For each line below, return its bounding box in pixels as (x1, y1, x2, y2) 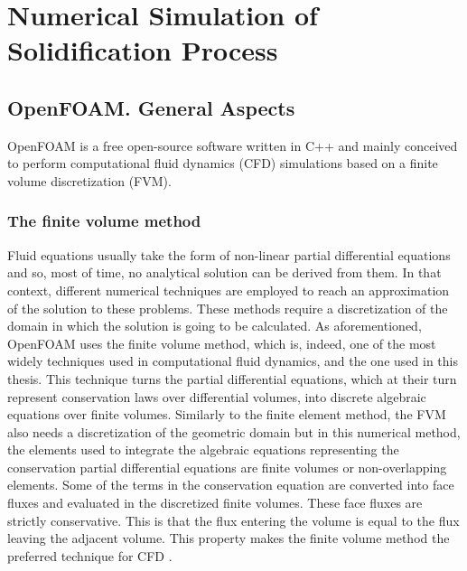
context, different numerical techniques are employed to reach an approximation (7, 280, 450, 299)
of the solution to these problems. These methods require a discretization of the (7, 298, 448, 317)
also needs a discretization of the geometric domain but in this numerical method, (7, 422, 461, 441)
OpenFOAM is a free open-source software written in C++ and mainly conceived (7, 136, 458, 154)
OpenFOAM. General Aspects (7, 93, 295, 121)
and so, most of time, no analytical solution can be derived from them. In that (7, 263, 442, 282)
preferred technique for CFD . (7, 546, 173, 565)
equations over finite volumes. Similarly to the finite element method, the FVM (7, 405, 446, 424)
